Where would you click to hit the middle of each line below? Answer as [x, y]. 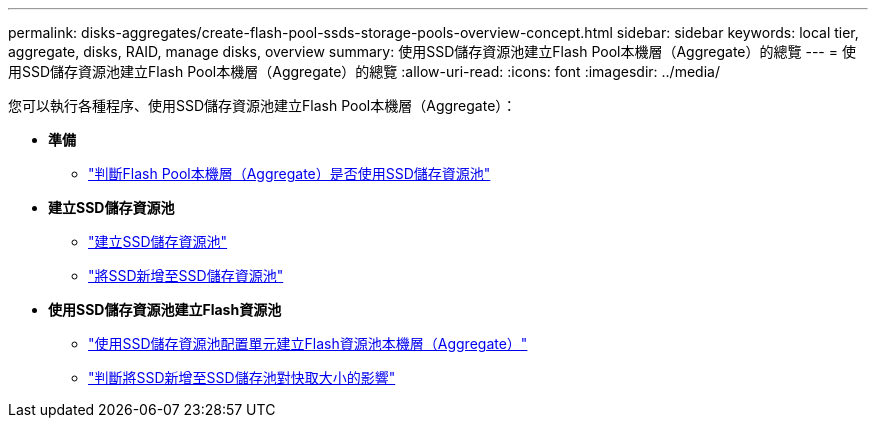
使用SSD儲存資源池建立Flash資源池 [165, 309]
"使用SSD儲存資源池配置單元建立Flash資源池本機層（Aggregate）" [308, 343]
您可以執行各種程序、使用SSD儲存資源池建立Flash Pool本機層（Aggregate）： [262, 105]
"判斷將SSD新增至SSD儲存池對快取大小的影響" [242, 377]
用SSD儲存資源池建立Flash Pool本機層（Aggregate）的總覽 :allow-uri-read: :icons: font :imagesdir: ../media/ [364, 71]
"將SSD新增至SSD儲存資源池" [186, 275]
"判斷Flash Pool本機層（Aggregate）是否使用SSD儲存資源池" [289, 173]
